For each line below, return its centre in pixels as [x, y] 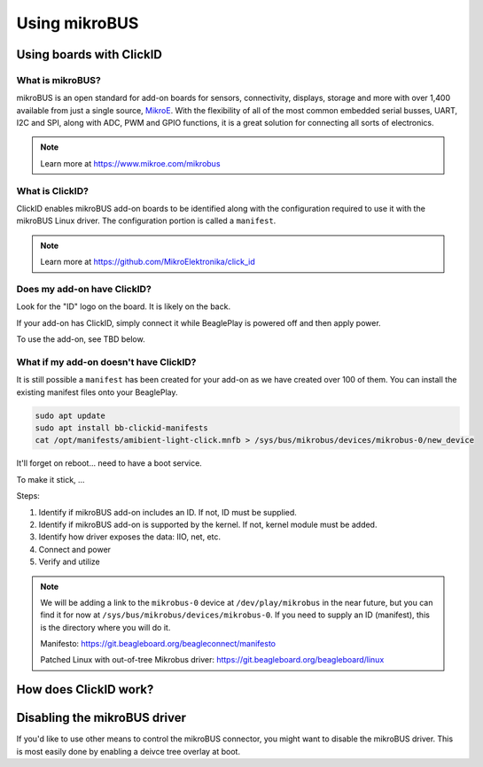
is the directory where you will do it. [105, 627]
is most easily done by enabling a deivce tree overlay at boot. [129, 751]
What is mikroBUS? [58, 80]
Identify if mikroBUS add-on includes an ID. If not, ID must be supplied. [167, 512]
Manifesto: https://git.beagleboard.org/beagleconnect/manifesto [158, 644]
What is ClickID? [52, 190]
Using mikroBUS [78, 23]
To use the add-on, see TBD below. [81, 339]
